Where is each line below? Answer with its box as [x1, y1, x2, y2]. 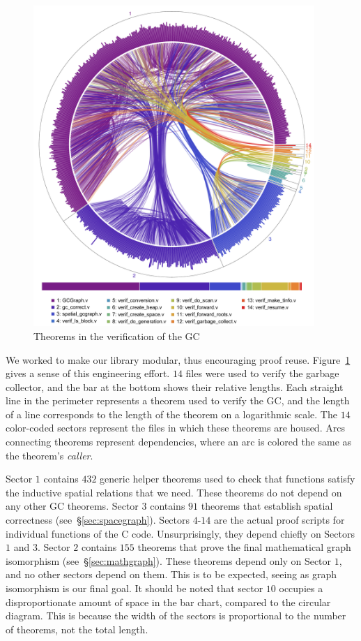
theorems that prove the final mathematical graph [137, 540, 351, 554]
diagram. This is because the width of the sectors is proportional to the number [6, 608, 346, 623]
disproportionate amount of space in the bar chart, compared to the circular [6, 594, 331, 609]
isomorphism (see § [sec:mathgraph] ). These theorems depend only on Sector [6, 553, 332, 568]
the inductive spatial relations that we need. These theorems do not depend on [6, 485, 342, 499]
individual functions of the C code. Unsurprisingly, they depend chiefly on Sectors [6, 526, 355, 540]
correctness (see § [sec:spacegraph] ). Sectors [6, 513, 190, 527]
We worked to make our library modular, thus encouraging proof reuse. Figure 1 [6, 352, 351, 367]
